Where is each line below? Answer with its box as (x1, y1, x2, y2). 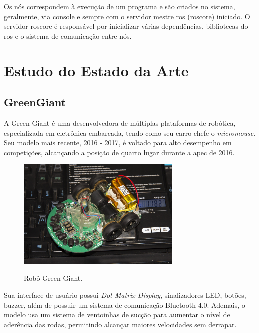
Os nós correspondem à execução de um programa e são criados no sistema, (4, 1, 235, 11)
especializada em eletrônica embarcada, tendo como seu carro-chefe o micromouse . (4, 127, 256, 138)
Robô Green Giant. (24, 273, 83, 283)
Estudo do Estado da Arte (4, 60, 189, 80)
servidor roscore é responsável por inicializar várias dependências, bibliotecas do (4, 21, 248, 31)
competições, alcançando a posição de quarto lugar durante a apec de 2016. (4, 147, 235, 157)
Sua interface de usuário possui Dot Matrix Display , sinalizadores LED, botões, (4, 289, 246, 300)
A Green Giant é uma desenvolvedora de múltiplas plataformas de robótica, (4, 117, 236, 128)
